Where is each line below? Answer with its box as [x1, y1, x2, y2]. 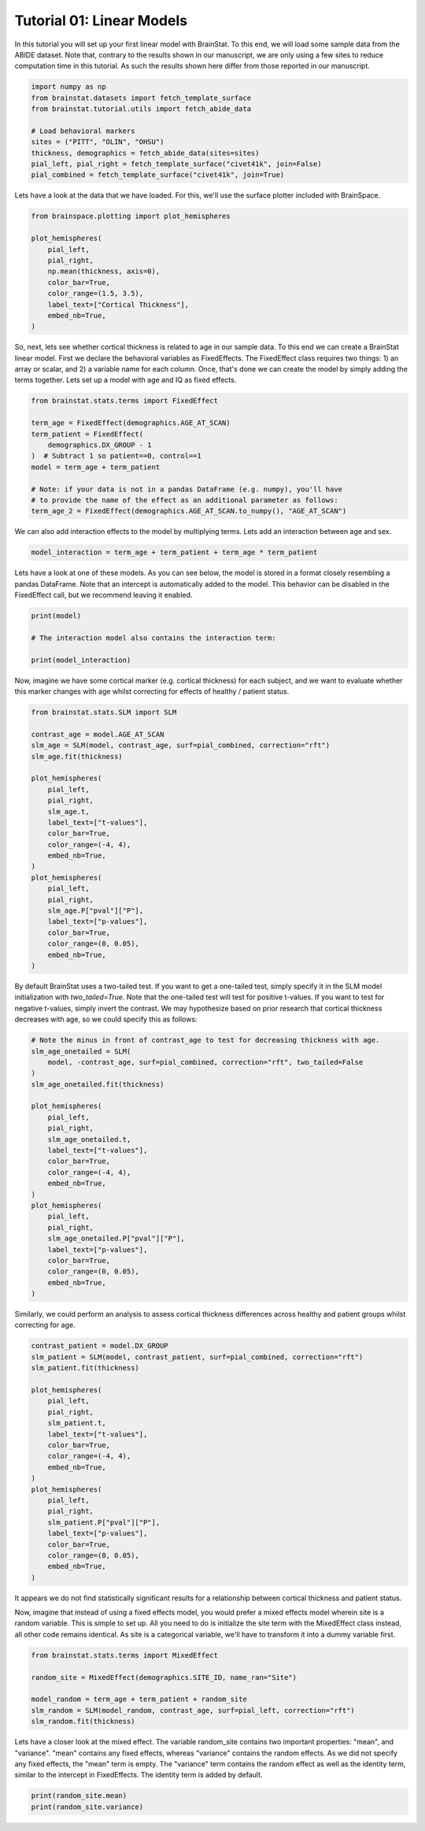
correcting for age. [14, 1320, 76, 1330]
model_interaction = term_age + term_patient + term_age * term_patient [31, 548, 318, 557]
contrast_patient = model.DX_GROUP [31, 1341, 168, 1351]
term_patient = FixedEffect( [31, 429, 144, 439]
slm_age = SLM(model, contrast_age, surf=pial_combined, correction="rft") [31, 741, 331, 750]
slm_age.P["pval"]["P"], [47, 906, 144, 915]
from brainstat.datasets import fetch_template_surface [31, 93, 252, 102]
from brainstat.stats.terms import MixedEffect [31, 1651, 218, 1659]
